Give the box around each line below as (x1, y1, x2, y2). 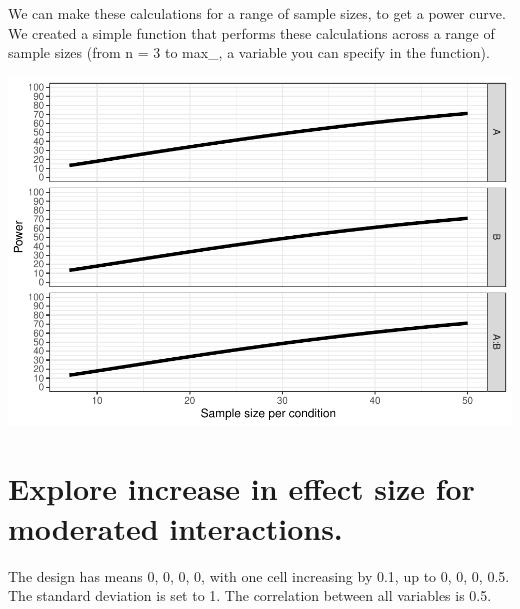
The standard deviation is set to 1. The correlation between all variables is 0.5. (8, 585, 492, 606)
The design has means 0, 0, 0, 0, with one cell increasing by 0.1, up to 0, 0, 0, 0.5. (8, 565, 510, 586)
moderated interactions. (8, 507, 343, 548)
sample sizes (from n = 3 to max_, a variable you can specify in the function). (8, 42, 490, 63)
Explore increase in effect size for (8, 468, 475, 509)
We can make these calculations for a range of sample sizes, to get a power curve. (8, 3, 506, 23)
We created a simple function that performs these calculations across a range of (8, 22, 495, 43)
